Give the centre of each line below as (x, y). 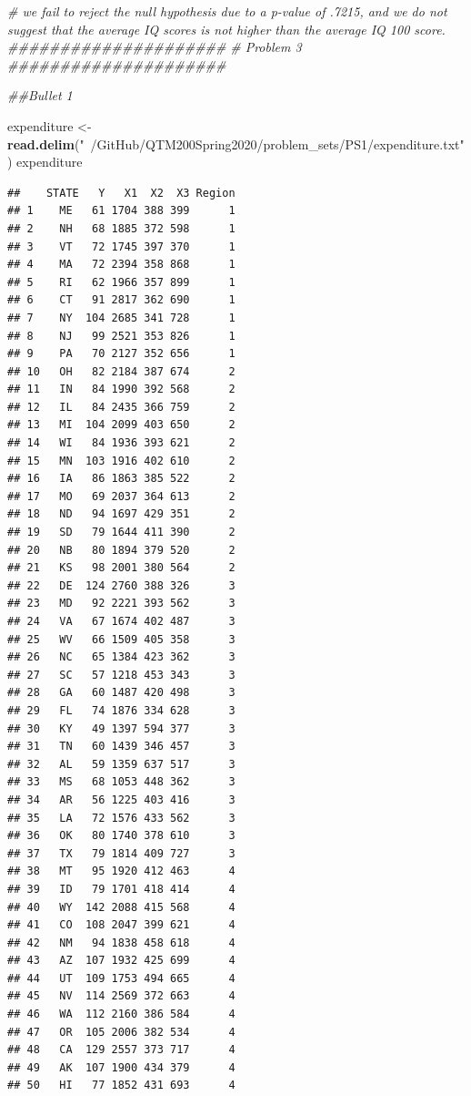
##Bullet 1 (40, 95)
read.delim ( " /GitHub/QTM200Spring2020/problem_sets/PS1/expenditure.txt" (236, 143)
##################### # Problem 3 (155, 47)
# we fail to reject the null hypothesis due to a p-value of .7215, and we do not (227, 11)
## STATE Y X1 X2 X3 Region (121, 193)
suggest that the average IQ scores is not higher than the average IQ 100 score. (226, 29)
